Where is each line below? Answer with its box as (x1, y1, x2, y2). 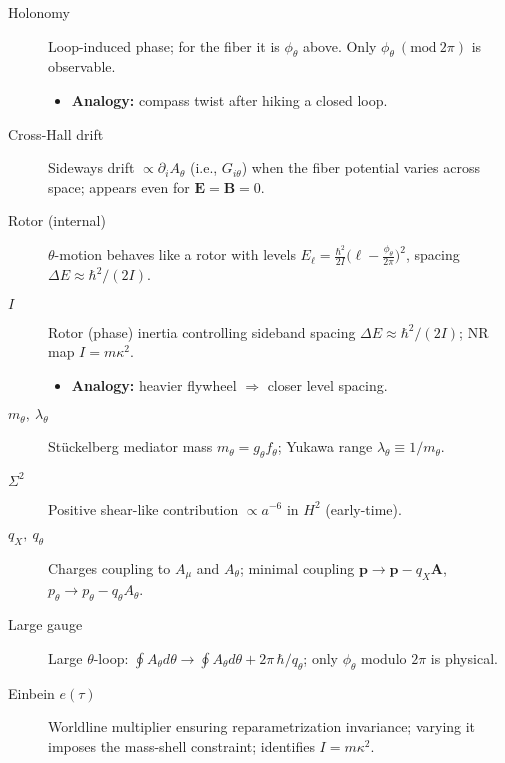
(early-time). (325, 498, 402, 519)
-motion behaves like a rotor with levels (54, 244, 296, 265)
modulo (361, 647, 407, 668)
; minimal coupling (239, 557, 355, 578)
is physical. (430, 647, 498, 668)
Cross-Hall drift (8, 123, 104, 144)
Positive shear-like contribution (48, 498, 239, 519)
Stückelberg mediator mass (48, 436, 213, 457)
